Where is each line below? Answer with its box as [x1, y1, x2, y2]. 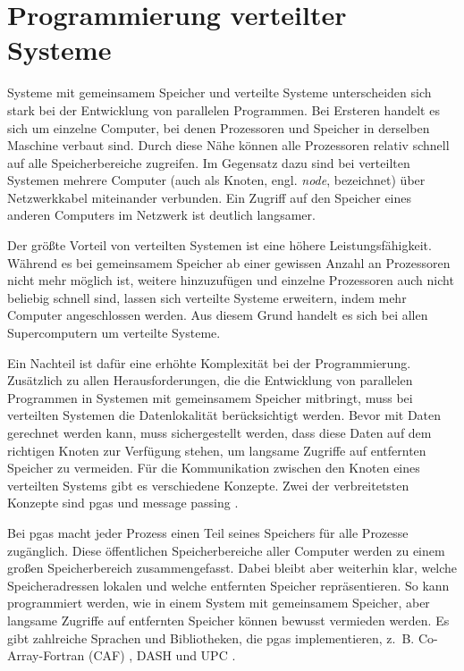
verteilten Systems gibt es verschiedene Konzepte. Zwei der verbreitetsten [7, 475, 409, 494]
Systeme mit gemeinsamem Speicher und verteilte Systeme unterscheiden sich [7, 83, 432, 102]
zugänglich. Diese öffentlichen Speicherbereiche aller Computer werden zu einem [7, 541, 445, 559]
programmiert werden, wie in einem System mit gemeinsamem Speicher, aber [7, 593, 430, 612]
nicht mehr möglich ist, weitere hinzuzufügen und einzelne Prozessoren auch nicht [7, 271, 454, 289]
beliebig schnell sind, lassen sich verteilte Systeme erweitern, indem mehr [7, 288, 407, 306]
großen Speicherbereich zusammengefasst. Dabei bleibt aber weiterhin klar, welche [7, 558, 458, 577]
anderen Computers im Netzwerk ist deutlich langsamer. [7, 205, 316, 224]
